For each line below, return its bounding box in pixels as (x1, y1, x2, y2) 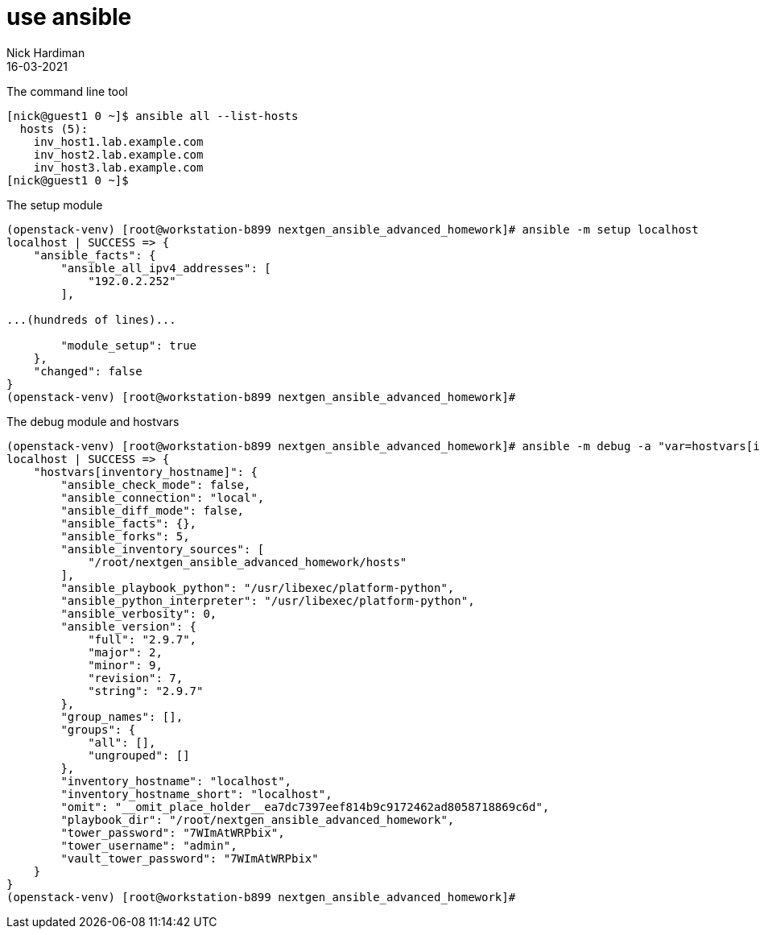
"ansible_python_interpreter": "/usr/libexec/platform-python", (60, 594, 475, 607)
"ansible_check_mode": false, (60, 478, 251, 491)
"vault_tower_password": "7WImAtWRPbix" (60, 851, 319, 865)
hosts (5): (19, 122, 89, 135)
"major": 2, (88, 645, 163, 659)
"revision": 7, (88, 671, 184, 685)
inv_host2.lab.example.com (33, 147, 204, 161)
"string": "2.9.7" (88, 684, 204, 697)
